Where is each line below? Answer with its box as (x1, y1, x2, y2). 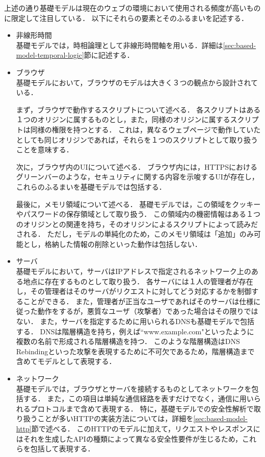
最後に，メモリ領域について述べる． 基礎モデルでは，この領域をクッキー (16, 198, 261, 209)
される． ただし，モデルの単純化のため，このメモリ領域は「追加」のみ (16, 228, 254, 239)
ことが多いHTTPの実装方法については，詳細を (37, 413, 194, 424)
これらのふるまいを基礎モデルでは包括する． (16, 181, 166, 192)
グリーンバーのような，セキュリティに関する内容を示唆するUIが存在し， (16, 171, 259, 182)
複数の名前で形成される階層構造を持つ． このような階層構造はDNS (16, 336, 240, 347)
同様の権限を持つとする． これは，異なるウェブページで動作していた (30, 124, 261, 134)
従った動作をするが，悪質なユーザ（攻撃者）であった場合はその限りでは (16, 306, 258, 316)
